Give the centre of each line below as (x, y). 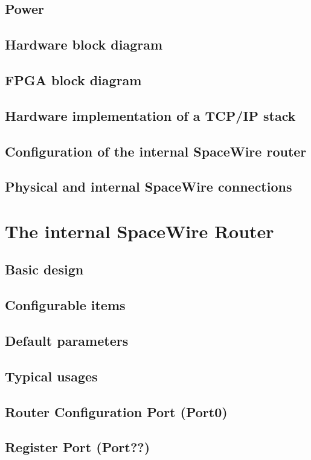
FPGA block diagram (73, 79)
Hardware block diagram (84, 44)
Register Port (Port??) (78, 447)
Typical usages (51, 376)
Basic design (44, 269)
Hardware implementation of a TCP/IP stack (150, 115)
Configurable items (65, 305)
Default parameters (67, 341)
